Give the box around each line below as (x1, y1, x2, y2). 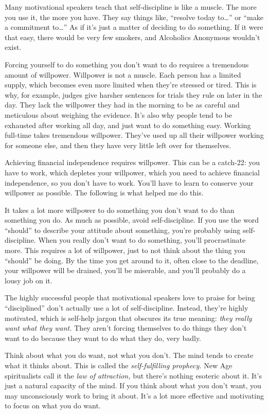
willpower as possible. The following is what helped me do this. (5, 187, 204, 198)
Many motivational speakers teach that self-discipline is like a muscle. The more (5, 2, 257, 12)
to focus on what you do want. (5, 400, 101, 411)
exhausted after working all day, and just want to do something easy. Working (5, 119, 251, 130)
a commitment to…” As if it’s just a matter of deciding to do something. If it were (5, 22, 263, 32)
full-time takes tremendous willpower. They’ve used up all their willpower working (5, 130, 264, 140)
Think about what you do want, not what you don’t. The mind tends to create (5, 350, 254, 361)
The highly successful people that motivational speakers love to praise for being (5, 292, 255, 303)
